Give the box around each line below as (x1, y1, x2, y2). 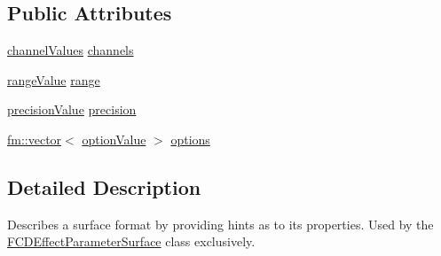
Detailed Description (7, 173, 201, 200)
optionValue (82, 129, 146, 148)
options (170, 129, 210, 148)
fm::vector (7, 129, 62, 148)
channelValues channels (7, 41, 134, 59)
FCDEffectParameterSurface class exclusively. (7, 232, 256, 251)
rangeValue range (7, 70, 100, 89)
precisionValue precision (7, 100, 137, 119)
